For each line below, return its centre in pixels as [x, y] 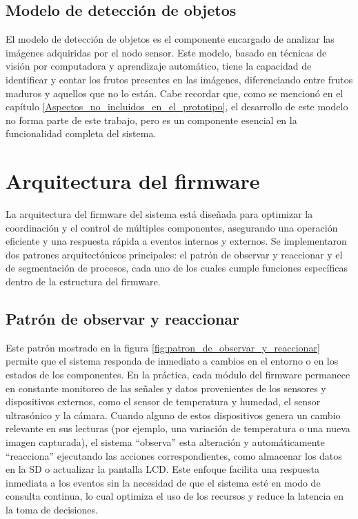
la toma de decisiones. [52, 509]
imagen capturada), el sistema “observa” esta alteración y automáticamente [165, 442]
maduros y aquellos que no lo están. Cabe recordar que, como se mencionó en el [175, 93]
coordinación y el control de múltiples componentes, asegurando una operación [172, 227]
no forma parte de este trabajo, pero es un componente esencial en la [151, 120]
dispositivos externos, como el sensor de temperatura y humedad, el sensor [163, 401]
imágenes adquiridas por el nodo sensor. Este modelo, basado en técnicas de [166, 52]
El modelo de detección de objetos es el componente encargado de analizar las [170, 39]
